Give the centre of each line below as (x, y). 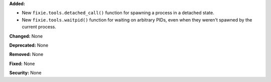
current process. (39, 27)
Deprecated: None (29, 45)
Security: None (25, 73)
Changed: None (26, 36)
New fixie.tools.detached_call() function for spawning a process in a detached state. (118, 13)
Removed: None (26, 54)
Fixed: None (22, 63)
